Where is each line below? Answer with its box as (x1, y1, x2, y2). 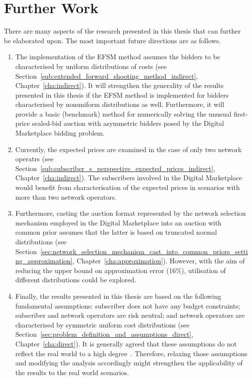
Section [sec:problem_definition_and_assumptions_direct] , (15, 329, 193, 339)
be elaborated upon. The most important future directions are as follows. (4, 35, 221, 45)
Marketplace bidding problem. (15, 128, 105, 138)
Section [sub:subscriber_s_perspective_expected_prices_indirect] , (15, 163, 215, 173)
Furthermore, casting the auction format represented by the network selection (15, 208, 246, 218)
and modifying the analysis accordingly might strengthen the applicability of (15, 358, 243, 368)
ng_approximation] (15, 256, 73, 266)
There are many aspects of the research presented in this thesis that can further (4, 26, 241, 36)
